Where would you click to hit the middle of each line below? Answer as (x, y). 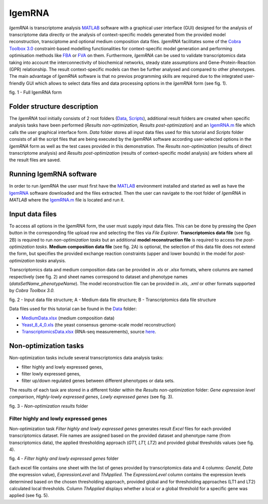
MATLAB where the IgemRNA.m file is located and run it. (67, 200)
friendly (17, 83)
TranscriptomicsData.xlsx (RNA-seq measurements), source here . (89, 332)
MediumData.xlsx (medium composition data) (68, 318)
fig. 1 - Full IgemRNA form (35, 92)
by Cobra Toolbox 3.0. (32, 291)
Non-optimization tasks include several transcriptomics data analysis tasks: (86, 358)
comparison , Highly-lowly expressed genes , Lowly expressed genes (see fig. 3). (91, 397)
